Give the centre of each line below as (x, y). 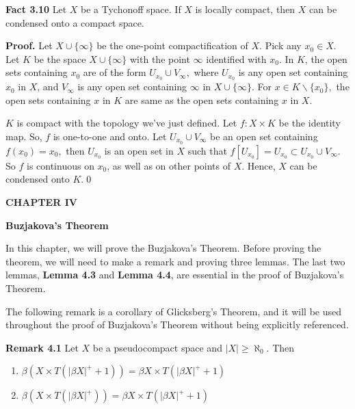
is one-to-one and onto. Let (110, 136)
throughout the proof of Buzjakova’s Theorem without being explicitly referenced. (177, 325)
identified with (236, 58)
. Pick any (280, 45)
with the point (160, 58)
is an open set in (139, 150)
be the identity (310, 123)
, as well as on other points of (169, 165)
